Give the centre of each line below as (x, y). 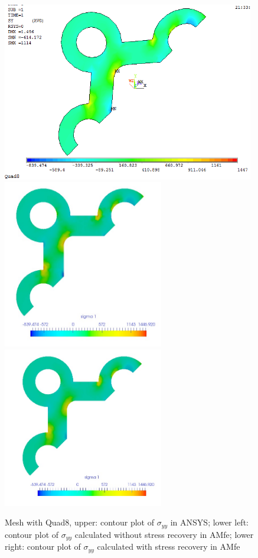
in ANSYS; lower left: (209, 522)
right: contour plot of (43, 546)
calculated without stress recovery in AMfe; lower (164, 534)
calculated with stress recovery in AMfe (169, 546)
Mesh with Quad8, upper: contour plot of (79, 522)
